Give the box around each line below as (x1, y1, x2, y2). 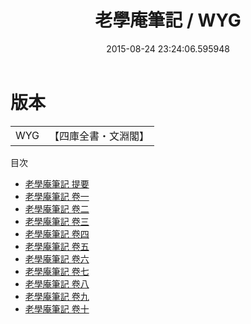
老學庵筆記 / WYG (94, 9, 242, 32)
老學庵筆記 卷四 (24, 227, 90, 240)
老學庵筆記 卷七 (24, 265, 90, 277)
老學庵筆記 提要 (24, 177, 90, 190)
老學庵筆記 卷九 (24, 290, 90, 302)
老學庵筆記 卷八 (24, 277, 90, 290)
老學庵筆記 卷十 (24, 302, 90, 315)
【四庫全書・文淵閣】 (49, 129, 150, 143)
